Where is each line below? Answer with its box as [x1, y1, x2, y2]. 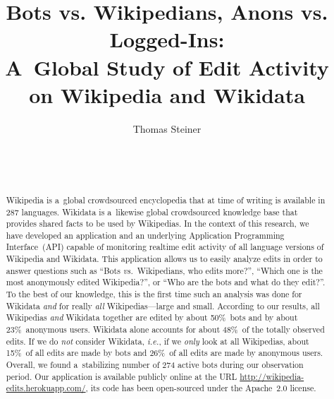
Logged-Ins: [109, 25, 225, 54]
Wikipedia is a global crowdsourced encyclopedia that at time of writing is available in [6, 193, 326, 206]
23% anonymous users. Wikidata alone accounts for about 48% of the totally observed [6, 323, 325, 335]
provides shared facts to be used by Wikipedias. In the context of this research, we [6, 218, 309, 230]
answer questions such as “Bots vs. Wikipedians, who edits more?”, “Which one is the [6, 264, 323, 276]
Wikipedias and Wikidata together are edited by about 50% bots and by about [6, 311, 298, 323]
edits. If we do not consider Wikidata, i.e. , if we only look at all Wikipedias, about [6, 335, 309, 347]
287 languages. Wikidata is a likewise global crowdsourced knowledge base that [6, 206, 298, 218]
